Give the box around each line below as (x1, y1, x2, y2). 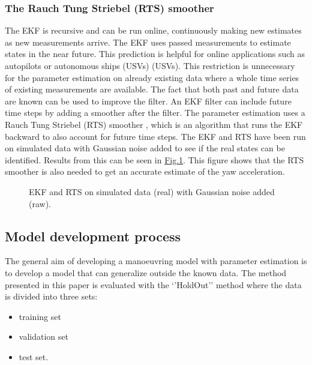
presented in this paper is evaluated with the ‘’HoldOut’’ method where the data (5, 278, 302, 291)
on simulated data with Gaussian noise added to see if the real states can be (5, 142, 285, 154)
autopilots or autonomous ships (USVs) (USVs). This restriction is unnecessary (5, 59, 295, 71)
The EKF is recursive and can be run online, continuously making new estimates (5, 24, 302, 37)
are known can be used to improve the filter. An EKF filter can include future (5, 94, 292, 107)
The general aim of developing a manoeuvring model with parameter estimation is (5, 255, 307, 267)
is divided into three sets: (5, 290, 98, 303)
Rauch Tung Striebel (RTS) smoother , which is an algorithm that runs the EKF (5, 118, 303, 130)
